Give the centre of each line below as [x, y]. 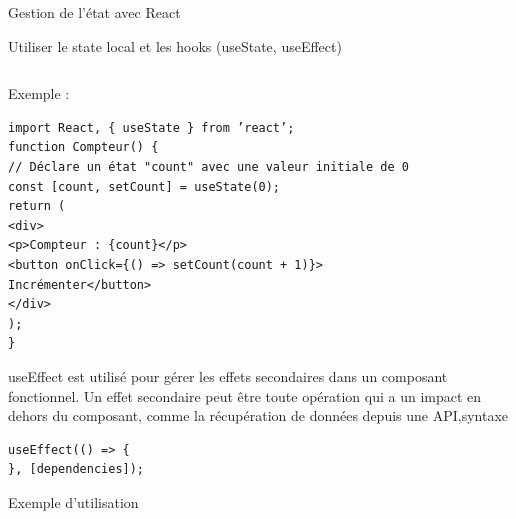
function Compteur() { [83, 147]
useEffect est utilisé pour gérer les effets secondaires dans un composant [228, 375]
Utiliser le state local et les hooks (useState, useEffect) [175, 45]
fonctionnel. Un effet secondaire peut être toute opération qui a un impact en [245, 395]
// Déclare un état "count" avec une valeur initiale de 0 [208, 166]
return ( [37, 206]
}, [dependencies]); [76, 469]
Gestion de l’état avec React [94, 12]
